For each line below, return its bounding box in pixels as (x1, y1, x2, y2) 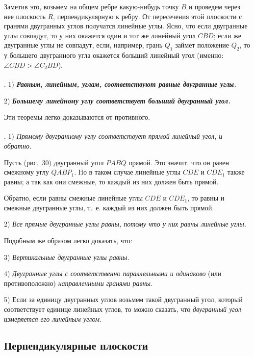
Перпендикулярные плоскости (4, 337, 148, 353)
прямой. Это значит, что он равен (128, 157, 229, 167)
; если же (213, 30, 241, 40)
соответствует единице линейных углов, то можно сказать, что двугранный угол (4, 304, 241, 314)
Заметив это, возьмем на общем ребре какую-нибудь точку (4, 1, 179, 11)
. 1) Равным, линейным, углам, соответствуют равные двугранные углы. (4, 78, 237, 89)
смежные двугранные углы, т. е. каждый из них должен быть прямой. (4, 202, 214, 212)
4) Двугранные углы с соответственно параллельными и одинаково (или (4, 268, 222, 279)
